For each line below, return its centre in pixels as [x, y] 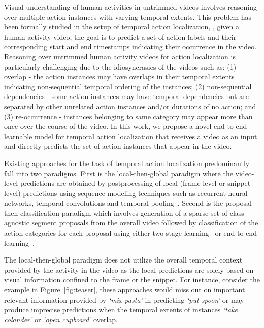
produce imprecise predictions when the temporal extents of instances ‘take [121, 309]
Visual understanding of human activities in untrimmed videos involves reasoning [131, 7]
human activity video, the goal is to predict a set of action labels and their [120, 36]
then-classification [32, 212]
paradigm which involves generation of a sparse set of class [153, 212]
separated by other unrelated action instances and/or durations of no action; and [130, 106]
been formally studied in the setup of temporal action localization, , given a [122, 27]
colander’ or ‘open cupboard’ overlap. [61, 319]
